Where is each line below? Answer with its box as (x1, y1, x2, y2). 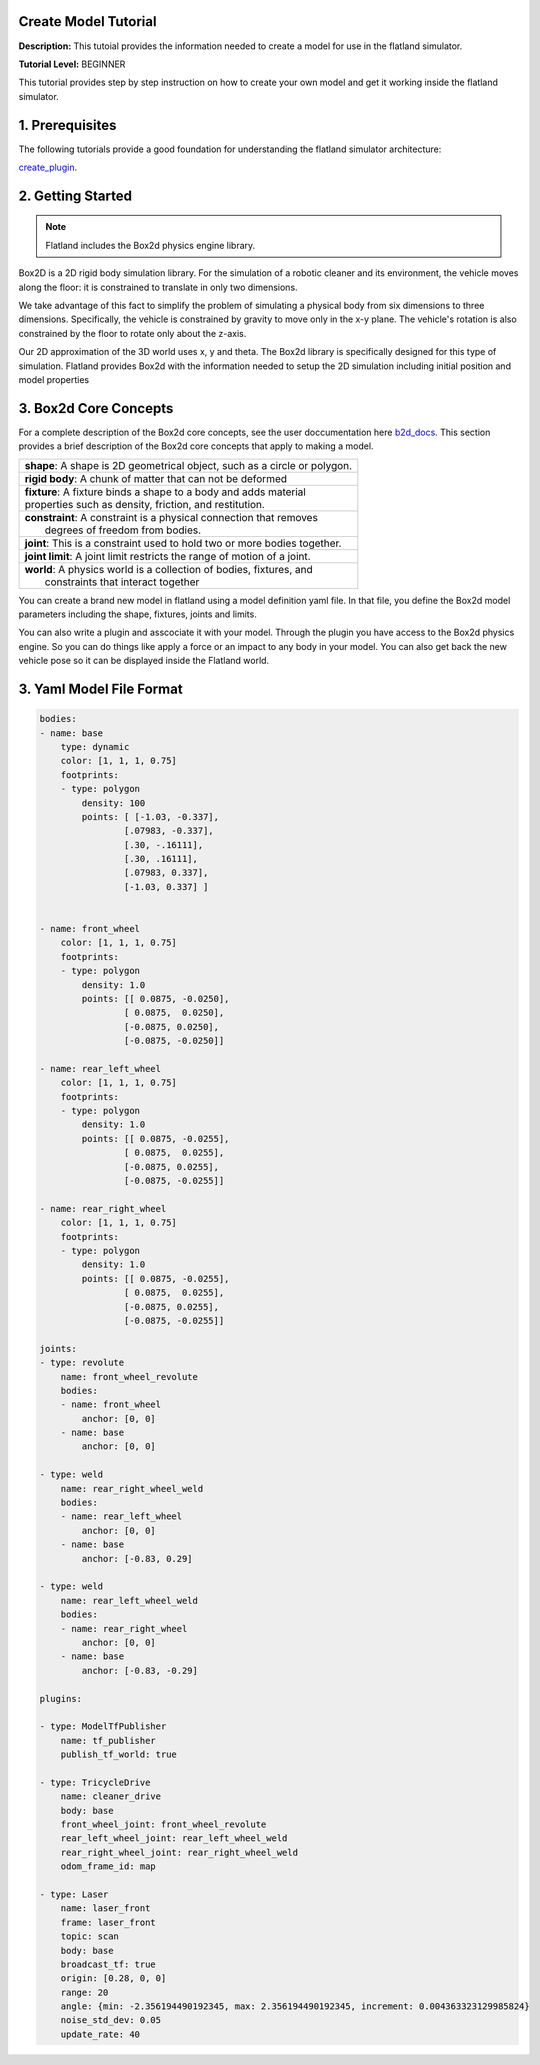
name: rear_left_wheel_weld (60, 1595, 199, 1606)
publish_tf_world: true (60, 1749, 177, 1760)
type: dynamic (60, 741, 130, 752)
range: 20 (60, 1986, 109, 1998)
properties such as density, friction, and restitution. (24, 497, 265, 511)
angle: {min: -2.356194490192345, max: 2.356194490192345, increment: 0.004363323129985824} (60, 2001, 530, 2012)
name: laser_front (60, 1903, 151, 1914)
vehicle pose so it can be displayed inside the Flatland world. (18, 655, 270, 667)
